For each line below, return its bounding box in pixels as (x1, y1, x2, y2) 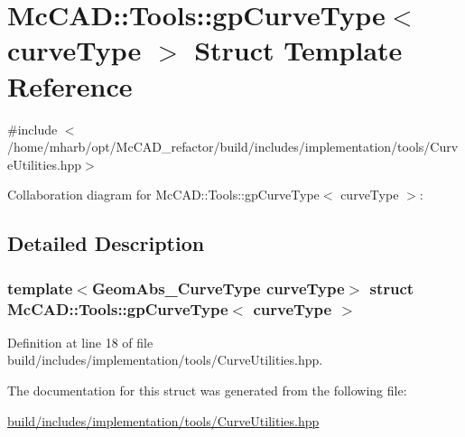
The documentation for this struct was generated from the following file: (7, 380, 407, 399)
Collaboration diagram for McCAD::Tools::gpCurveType (7, 185, 320, 204)
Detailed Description (7, 229, 205, 257)
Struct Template (194, 32, 403, 69)
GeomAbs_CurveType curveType (91, 276, 345, 299)
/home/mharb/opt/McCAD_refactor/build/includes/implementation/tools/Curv (7, 137, 459, 156)
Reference (7, 67, 133, 104)
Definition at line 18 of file (7, 332, 153, 351)
